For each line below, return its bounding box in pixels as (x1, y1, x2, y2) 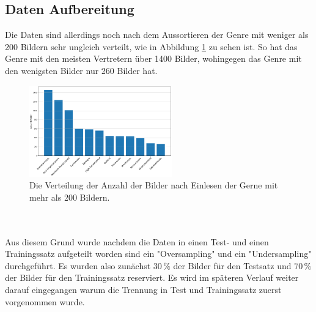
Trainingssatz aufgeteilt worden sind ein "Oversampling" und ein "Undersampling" (5, 247, 312, 260)
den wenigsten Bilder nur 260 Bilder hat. (5, 64, 158, 76)
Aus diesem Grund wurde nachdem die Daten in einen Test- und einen (5, 235, 269, 248)
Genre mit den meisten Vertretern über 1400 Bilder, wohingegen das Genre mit (5, 52, 302, 65)
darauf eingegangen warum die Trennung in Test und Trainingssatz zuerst (5, 283, 282, 295)
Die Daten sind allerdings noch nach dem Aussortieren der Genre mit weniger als (5, 28, 309, 41)
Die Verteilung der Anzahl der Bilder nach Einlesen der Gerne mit (29, 179, 278, 191)
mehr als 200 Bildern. (29, 190, 110, 203)
